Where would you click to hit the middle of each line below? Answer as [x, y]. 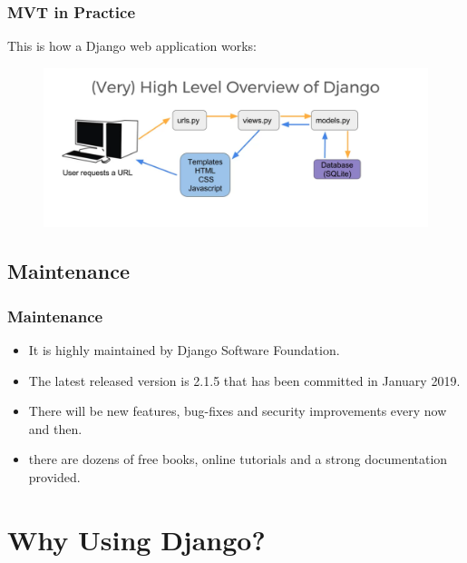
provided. [54, 476]
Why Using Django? [136, 539]
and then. [55, 428]
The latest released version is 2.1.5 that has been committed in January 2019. [244, 380]
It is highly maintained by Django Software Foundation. [184, 349]
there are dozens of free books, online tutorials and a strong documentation [238, 459]
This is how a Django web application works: [132, 46]
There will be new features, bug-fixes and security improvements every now [238, 411]
